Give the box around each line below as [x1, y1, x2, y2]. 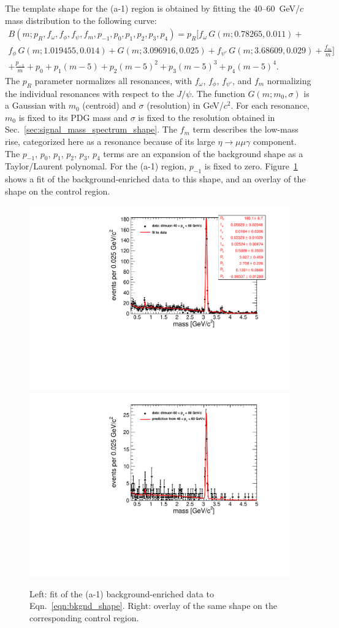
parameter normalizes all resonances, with [34, 74, 192, 87]
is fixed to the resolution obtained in [138, 110, 275, 123]
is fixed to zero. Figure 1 [204, 160, 298, 173]
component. [253, 134, 297, 147]
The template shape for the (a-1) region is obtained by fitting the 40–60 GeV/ [5, 2, 300, 14]
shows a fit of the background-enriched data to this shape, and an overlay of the [5, 173, 306, 185]
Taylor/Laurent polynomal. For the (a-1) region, [5, 160, 187, 173]
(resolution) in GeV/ [147, 99, 224, 112]
